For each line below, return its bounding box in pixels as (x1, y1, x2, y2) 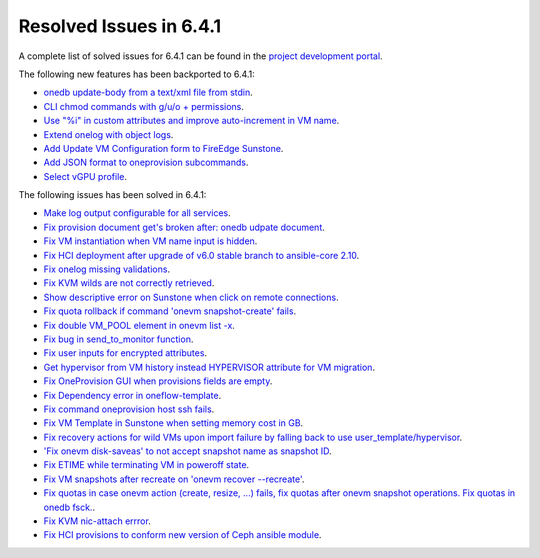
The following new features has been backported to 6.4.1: (18, 68, 255, 80)
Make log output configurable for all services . (43, 207, 232, 219)
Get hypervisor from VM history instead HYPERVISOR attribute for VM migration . (43, 361, 375, 373)
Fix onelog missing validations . (43, 263, 170, 275)
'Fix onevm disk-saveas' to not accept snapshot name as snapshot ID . (43, 445, 332, 457)
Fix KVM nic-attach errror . (43, 515, 152, 527)
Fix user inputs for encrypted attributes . (43, 347, 208, 359)
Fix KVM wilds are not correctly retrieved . (43, 277, 215, 289)
